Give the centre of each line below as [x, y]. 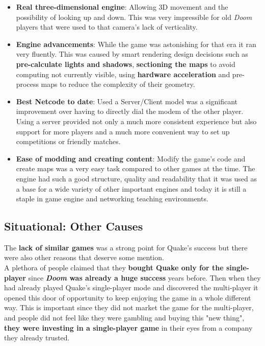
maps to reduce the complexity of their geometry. [118, 84]
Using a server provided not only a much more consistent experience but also [136, 121]
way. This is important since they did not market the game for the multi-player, [129, 307]
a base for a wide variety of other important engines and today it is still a [131, 188]
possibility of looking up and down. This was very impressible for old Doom [134, 17]
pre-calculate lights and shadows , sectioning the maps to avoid [126, 64]
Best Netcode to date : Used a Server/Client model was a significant [127, 101]
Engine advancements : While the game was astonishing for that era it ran [136, 44]
